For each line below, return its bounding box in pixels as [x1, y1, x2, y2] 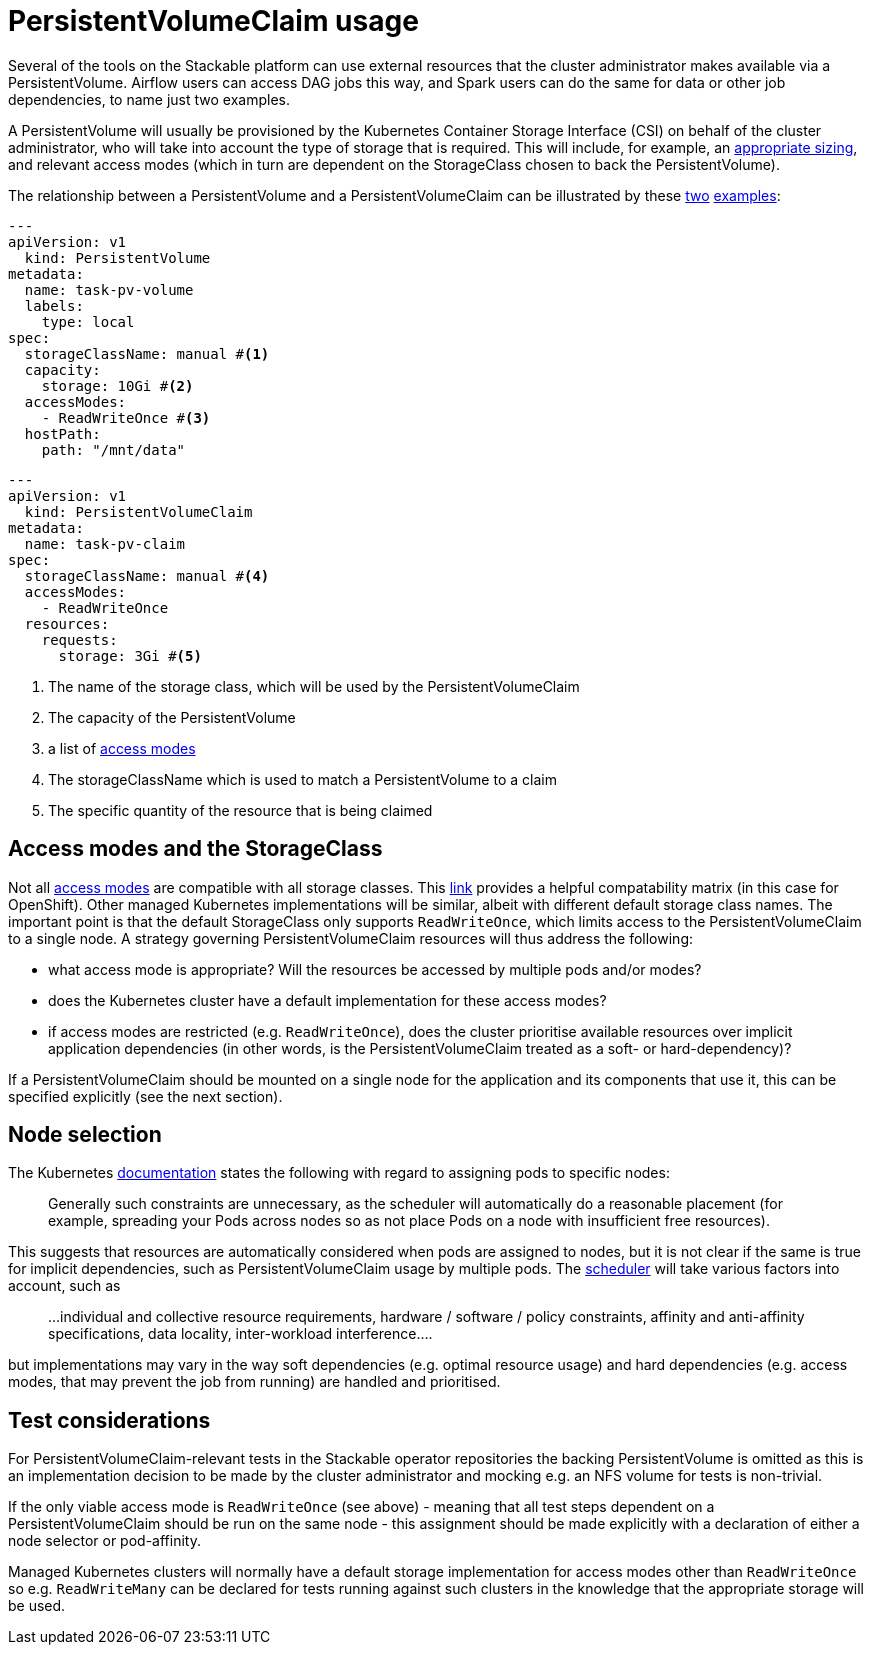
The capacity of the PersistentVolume [48, 708, 296, 726]
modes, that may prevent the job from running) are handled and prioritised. [8, 1373, 501, 1391]
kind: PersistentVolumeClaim [24, 503, 253, 520]
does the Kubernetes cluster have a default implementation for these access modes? [48, 991, 607, 1009]
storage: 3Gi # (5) [58, 647, 202, 664]
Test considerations [8, 1407, 211, 1433]
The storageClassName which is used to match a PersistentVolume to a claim [48, 770, 557, 788]
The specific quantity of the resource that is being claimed [48, 801, 433, 819]
